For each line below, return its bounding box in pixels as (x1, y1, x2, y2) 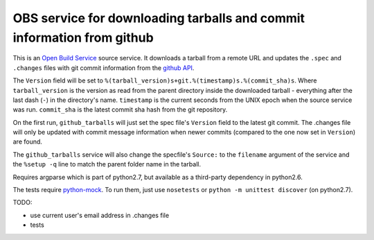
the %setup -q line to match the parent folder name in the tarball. (12, 160, 201, 169)
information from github (12, 30, 154, 45)
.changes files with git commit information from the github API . (12, 63, 195, 72)
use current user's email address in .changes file (30, 211, 170, 219)
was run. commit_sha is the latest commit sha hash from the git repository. (12, 105, 228, 114)
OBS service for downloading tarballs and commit (12, 10, 305, 26)
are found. (12, 137, 43, 146)
